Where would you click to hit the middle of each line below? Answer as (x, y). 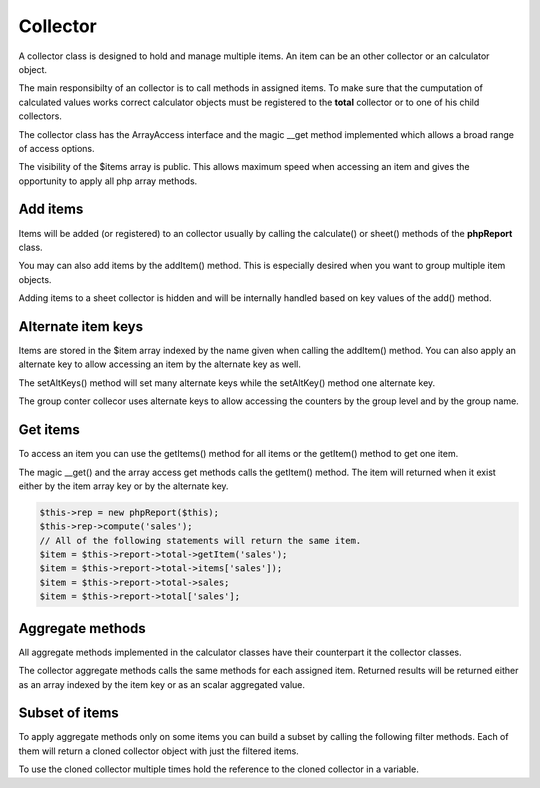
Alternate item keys (81, 326)
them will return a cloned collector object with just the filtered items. (158, 751)
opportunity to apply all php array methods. (108, 181)
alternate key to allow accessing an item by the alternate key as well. (160, 364)
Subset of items (68, 713)
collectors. (40, 116)
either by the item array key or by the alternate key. (123, 486)
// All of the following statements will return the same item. (200, 540)
